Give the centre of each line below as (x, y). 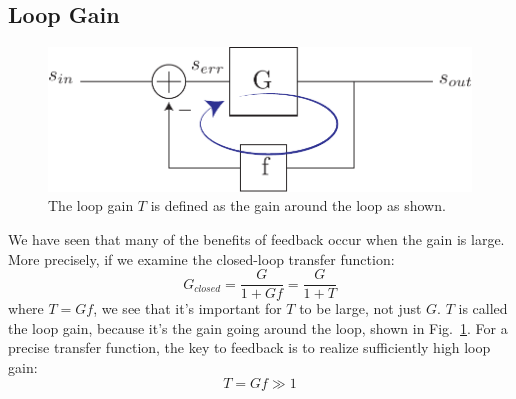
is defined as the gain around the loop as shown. (298, 205)
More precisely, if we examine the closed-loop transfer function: (201, 258)
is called (483, 308)
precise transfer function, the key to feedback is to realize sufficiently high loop (249, 347)
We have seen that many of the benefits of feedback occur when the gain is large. (256, 238)
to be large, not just (360, 308)
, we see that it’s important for (187, 308)
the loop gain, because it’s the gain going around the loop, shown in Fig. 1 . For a (258, 327)
